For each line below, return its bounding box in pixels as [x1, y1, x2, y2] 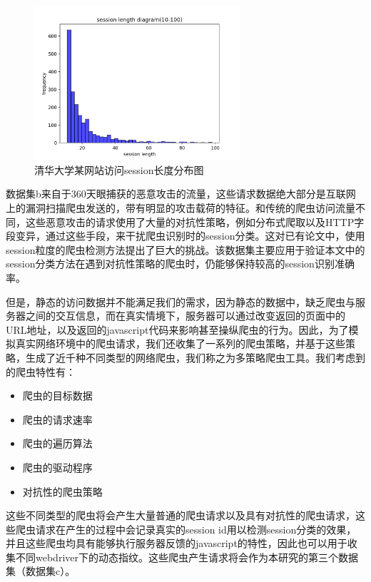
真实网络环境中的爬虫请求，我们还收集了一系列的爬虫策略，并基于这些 [15, 336, 345, 351]
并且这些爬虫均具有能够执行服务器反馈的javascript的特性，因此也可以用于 [6, 536, 347, 551]
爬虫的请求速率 [22, 412, 93, 427]
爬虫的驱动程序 [22, 459, 93, 474]
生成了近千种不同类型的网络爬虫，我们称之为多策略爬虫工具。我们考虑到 [25, 349, 365, 364]
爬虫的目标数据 [22, 388, 93, 403]
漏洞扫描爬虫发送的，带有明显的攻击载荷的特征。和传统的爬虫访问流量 [25, 200, 355, 215]
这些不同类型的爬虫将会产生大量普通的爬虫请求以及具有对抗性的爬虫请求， [6, 508, 355, 523]
